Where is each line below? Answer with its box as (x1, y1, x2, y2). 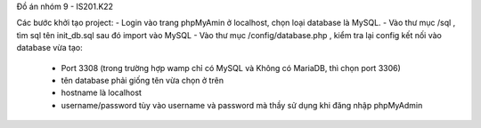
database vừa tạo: (16, 43, 84, 53)
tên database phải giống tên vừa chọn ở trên (61, 75, 224, 85)
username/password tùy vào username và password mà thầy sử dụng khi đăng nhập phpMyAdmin (61, 100, 423, 110)
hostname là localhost (61, 87, 143, 98)
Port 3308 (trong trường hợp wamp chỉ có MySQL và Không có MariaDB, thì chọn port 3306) (61, 62, 401, 73)
